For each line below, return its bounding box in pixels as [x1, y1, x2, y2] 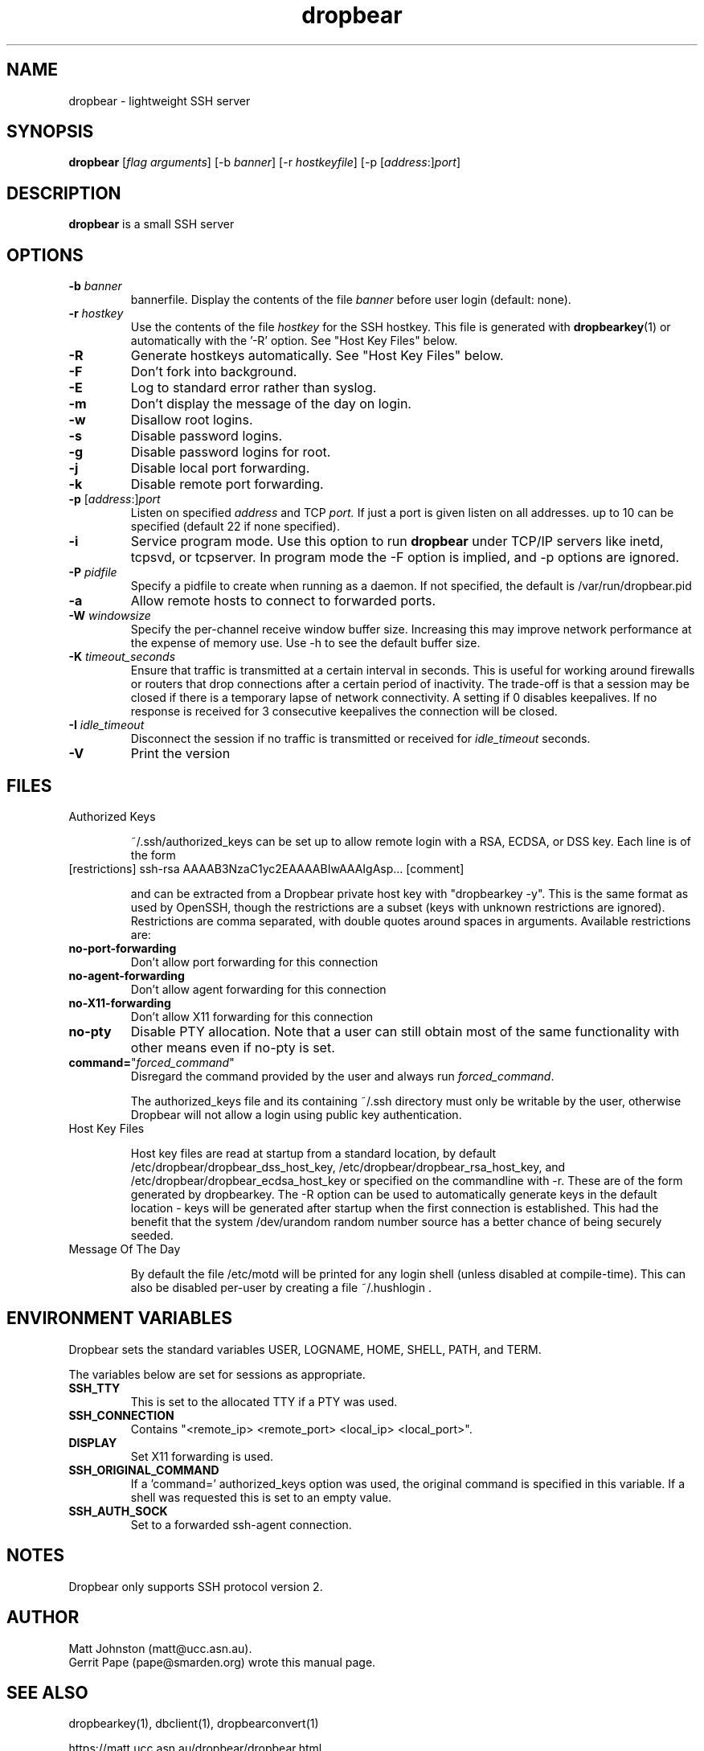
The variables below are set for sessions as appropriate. [68, 1367, 366, 1381]
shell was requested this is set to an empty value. [130, 1490, 392, 1504]
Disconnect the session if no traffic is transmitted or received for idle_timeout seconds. [130, 732, 591, 746]
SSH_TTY [68, 1380, 121, 1395]
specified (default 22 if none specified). [130, 519, 340, 534]
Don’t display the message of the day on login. [130, 396, 411, 412]
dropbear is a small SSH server [68, 217, 235, 232]
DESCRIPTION [6, 182, 121, 203]
